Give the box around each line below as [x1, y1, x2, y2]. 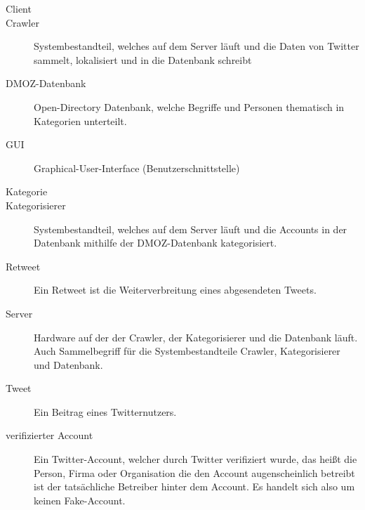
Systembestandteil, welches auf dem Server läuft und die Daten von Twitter [34, 39, 359, 53]
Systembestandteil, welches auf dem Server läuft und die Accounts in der [34, 221, 347, 236]
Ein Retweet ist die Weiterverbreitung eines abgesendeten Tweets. [34, 282, 317, 297]
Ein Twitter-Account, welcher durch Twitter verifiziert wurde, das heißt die [34, 452, 357, 466]
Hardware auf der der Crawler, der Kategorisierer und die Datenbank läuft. [34, 329, 358, 344]
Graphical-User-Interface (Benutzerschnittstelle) [34, 160, 240, 175]
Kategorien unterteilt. [34, 113, 127, 128]
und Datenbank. [34, 357, 103, 372]
